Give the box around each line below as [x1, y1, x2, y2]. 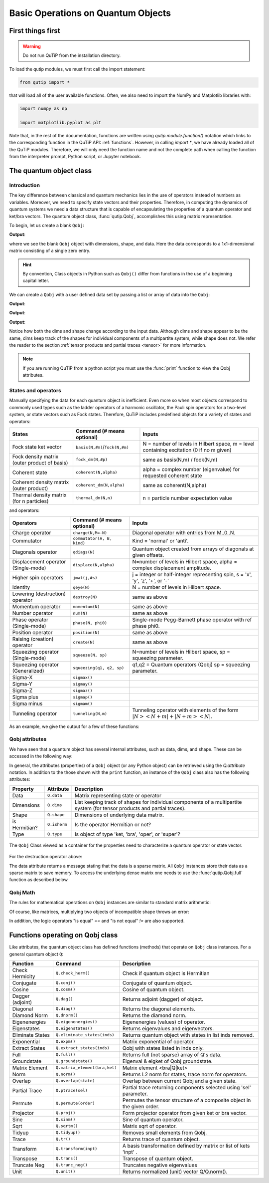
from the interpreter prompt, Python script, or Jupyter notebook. [9, 154, 141, 160]
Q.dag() [55, 996, 73, 1002]
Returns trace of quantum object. [122, 1136, 200, 1143]
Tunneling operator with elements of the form [132, 707, 239, 713]
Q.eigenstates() [55, 1026, 93, 1031]
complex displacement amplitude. [132, 564, 212, 571]
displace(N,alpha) [73, 562, 115, 567]
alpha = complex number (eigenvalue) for [142, 466, 240, 473]
